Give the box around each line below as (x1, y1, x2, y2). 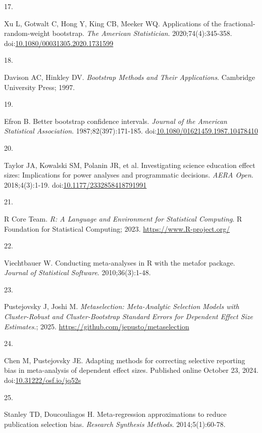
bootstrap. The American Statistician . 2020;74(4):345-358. (52, 28, 232, 38)
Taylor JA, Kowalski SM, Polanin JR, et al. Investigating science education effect (4, 159, 255, 170)
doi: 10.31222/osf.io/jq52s (4, 375, 81, 385)
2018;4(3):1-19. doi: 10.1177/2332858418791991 (4, 179, 147, 190)
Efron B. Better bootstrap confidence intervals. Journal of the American (4, 115, 227, 126)
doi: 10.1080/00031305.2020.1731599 (4, 37, 114, 48)
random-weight (4, 28, 50, 38)
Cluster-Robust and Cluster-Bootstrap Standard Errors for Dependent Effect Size (4, 311, 253, 322)
